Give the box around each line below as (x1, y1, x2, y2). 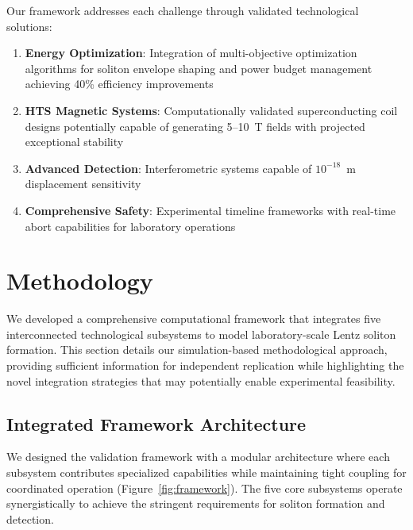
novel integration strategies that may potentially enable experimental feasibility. (6, 372, 396, 389)
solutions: (6, 17, 52, 34)
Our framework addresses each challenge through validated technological (6, 2, 359, 18)
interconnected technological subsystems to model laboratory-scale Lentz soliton (6, 325, 396, 342)
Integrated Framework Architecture (6, 411, 307, 436)
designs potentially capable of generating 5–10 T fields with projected (25, 117, 365, 134)
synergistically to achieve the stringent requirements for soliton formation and (6, 495, 385, 512)
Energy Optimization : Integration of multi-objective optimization (25, 44, 357, 61)
